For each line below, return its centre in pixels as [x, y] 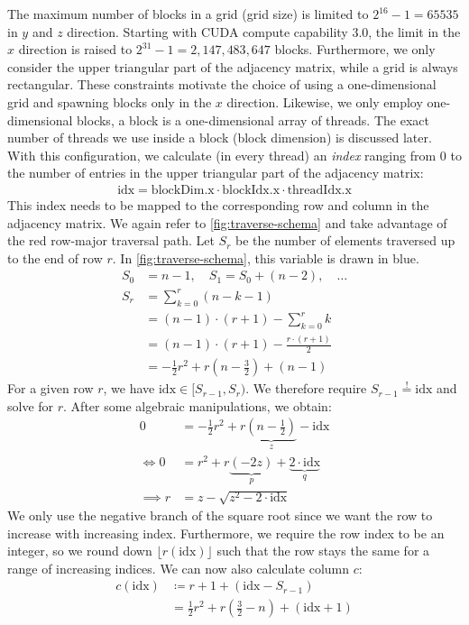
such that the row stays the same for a [323, 551]
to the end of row [55, 257]
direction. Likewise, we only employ [325, 101]
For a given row [51, 388]
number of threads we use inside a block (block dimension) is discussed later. [220, 138]
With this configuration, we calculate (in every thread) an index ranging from [222, 155]
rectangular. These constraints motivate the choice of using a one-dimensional [222, 84]
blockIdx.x [251, 190]
